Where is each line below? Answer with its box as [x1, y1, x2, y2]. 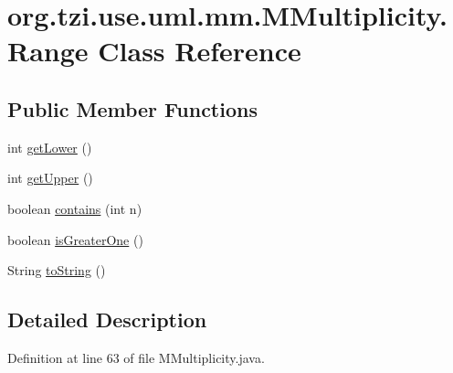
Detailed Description [7, 305, 207, 334]
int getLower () [7, 137, 92, 156]
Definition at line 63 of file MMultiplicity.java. [7, 347, 265, 367]
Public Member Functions [7, 94, 258, 123]
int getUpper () [7, 168, 93, 187]
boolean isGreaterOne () [7, 229, 143, 249]
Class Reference [98, 32, 301, 69]
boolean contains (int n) [7, 198, 142, 218]
